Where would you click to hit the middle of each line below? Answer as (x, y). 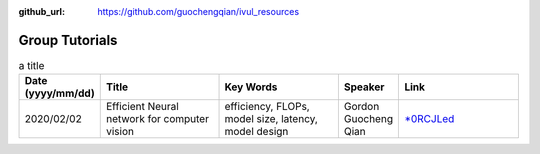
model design (256, 132)
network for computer (157, 119)
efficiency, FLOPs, (267, 107)
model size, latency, (271, 119)
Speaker (364, 87)
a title (31, 66)
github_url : (41, 11)
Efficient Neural (142, 107)
